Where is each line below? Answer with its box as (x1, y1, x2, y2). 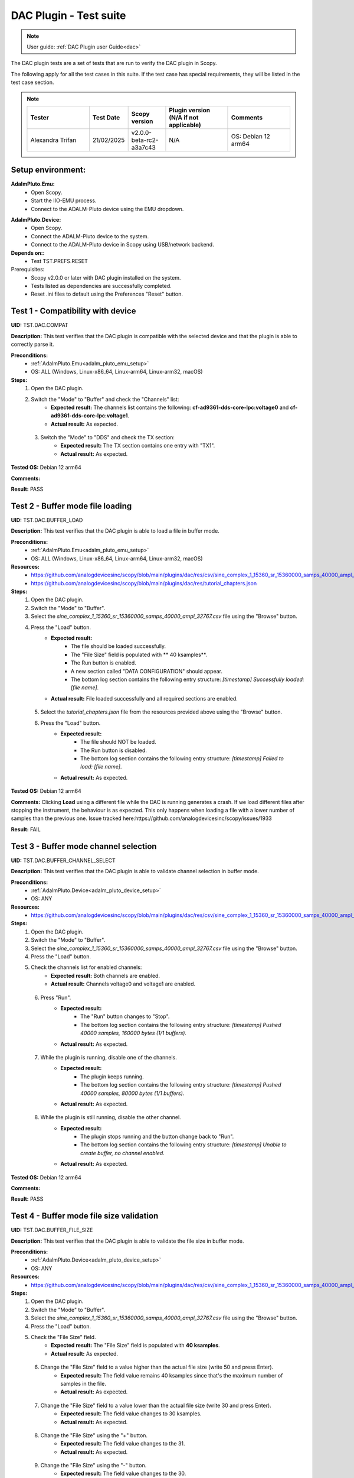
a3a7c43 (131, 143, 156, 151)
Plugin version (169, 106, 211, 114)
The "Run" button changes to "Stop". (80, 1013, 170, 1020)
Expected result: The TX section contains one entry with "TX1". (60, 442, 215, 449)
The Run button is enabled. (71, 659, 137, 666)
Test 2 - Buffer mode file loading (11, 501, 132, 511)
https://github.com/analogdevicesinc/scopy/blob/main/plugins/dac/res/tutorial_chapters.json (31, 579, 257, 586)
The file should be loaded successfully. (71, 643, 166, 650)
